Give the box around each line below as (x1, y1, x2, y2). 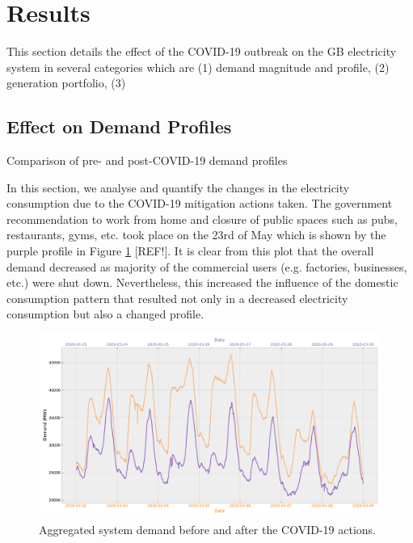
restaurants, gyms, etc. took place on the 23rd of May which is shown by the (6, 226, 386, 243)
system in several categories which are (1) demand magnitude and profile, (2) (6, 58, 390, 75)
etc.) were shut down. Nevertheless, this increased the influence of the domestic (6, 274, 398, 291)
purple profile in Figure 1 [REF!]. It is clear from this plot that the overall (6, 242, 374, 259)
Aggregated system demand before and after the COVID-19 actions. (39, 520, 377, 537)
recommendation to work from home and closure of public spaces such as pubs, (6, 210, 398, 227)
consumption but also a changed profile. (6, 305, 204, 322)
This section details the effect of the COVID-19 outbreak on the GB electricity (6, 43, 397, 60)
